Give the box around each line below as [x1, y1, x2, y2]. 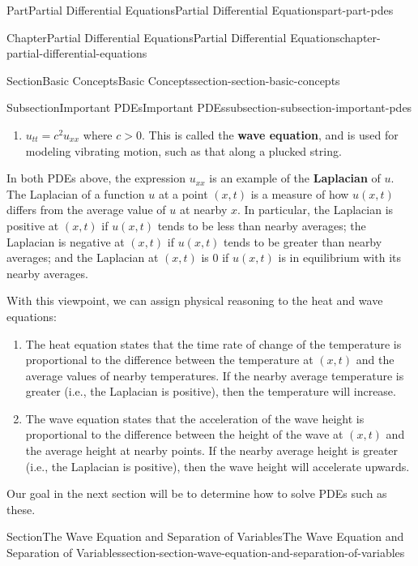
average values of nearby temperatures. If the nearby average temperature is [25, 367, 404, 384]
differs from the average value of [6, 201, 166, 218]
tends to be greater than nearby [224, 233, 382, 250]
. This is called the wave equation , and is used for [141, 126, 399, 143]
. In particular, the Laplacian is [237, 201, 394, 218]
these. [6, 500, 36, 517]
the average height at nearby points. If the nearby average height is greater [25, 442, 399, 459]
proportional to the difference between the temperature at [25, 351, 313, 368]
